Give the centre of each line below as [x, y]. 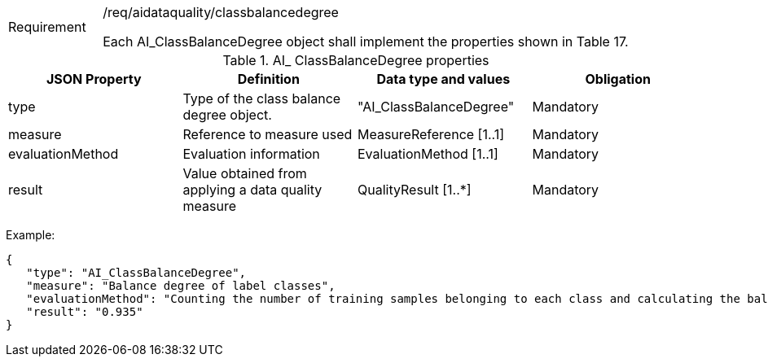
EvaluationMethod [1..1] [428, 154]
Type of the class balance [262, 98]
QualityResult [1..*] [415, 190]
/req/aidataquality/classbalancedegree [221, 12]
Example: [31, 235]
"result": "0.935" [85, 312]
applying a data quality [252, 190]
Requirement [47, 27]
